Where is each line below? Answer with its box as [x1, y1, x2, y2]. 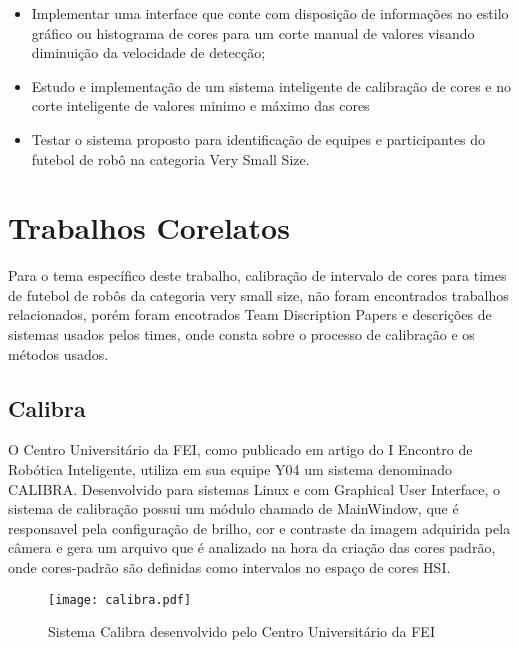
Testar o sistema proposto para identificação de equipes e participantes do [31, 128, 486, 149]
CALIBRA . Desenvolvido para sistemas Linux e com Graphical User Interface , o [8, 478, 500, 499]
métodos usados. [8, 343, 109, 364]
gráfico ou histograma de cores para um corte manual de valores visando [31, 22, 475, 43]
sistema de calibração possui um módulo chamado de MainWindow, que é [8, 498, 459, 519]
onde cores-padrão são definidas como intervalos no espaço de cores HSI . [8, 557, 451, 578]
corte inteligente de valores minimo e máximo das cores [31, 95, 370, 116]
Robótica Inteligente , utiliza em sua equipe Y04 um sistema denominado [8, 459, 453, 480]
